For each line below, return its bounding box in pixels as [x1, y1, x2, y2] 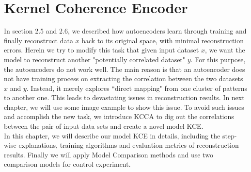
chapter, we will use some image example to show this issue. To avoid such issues [4, 102, 244, 112]
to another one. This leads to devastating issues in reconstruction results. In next [4, 92, 245, 103]
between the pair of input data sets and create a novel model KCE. [4, 121, 204, 131]
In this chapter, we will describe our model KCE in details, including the [4, 130, 220, 140]
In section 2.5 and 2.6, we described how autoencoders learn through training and [4, 26, 247, 36]
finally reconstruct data [4, 35, 73, 45]
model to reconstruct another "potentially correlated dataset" [4, 54, 186, 64]
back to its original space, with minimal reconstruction [81, 35, 244, 45]
